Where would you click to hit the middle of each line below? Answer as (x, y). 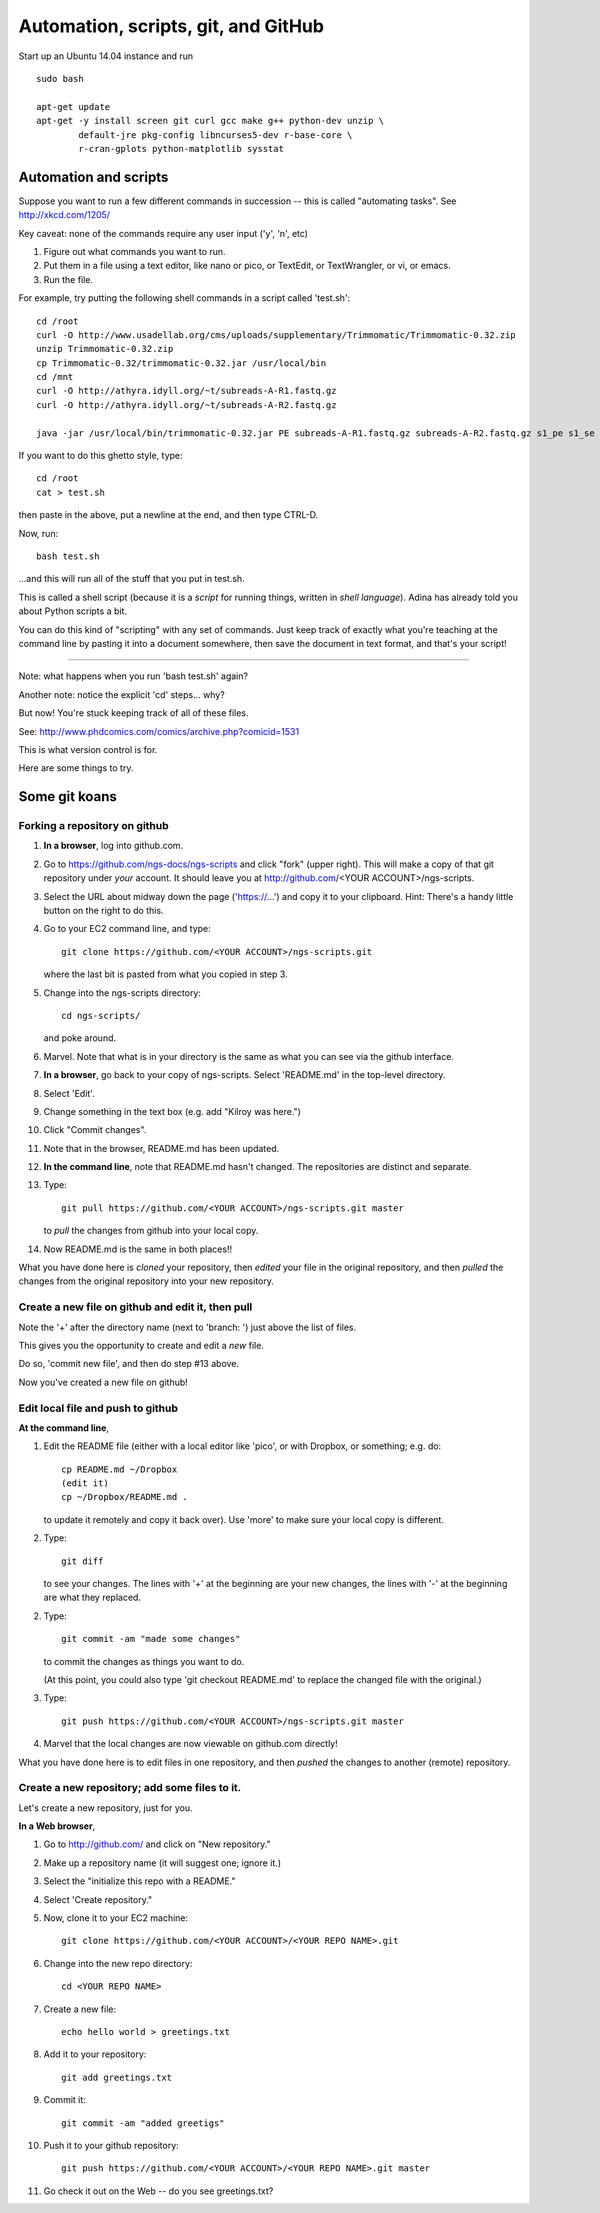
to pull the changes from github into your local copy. (151, 1231)
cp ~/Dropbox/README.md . (125, 1497)
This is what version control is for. (88, 749)
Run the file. (68, 279)
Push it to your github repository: (111, 2145)
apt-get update (73, 106)
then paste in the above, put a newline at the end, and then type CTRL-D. (168, 515)
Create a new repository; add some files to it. (130, 1788)
